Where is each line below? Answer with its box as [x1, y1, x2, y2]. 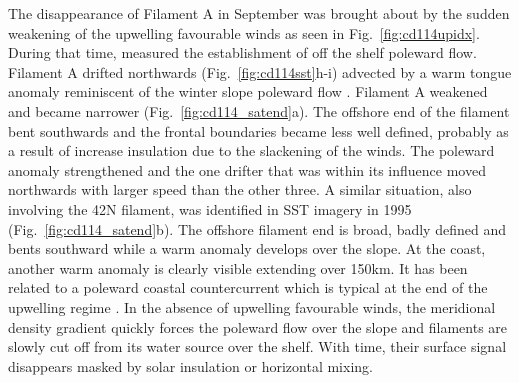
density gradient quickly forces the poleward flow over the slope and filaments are [8, 316, 508, 337]
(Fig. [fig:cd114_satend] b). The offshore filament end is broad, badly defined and [8, 218, 506, 239]
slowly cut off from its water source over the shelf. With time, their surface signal [8, 336, 507, 357]
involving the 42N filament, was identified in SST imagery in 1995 [8, 198, 412, 219]
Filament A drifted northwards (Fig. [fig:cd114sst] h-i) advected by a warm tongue [8, 61, 512, 82]
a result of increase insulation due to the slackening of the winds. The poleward [8, 140, 495, 161]
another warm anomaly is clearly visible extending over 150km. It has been [8, 257, 468, 278]
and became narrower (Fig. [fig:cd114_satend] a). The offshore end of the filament [8, 100, 510, 121]
